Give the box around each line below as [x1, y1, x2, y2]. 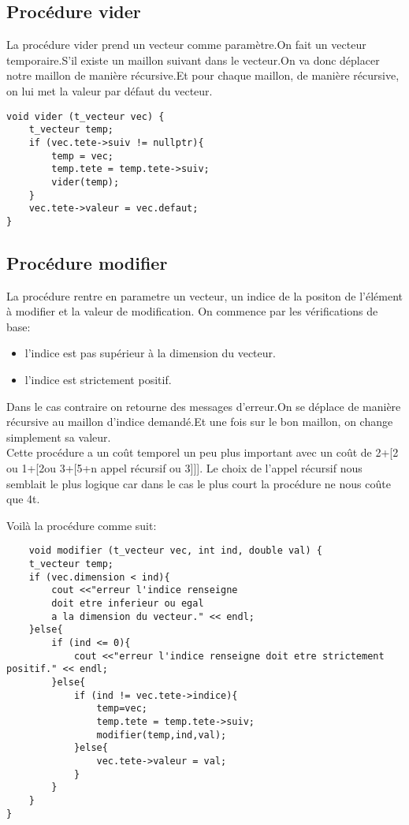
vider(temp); [51, 176, 120, 188]
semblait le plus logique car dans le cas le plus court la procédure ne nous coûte [6, 475, 391, 491]
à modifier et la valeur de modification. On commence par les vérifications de [6, 303, 378, 319]
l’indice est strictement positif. [24, 371, 172, 388]
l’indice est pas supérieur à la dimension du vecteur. [24, 345, 276, 361]
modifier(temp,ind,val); [96, 729, 227, 741]
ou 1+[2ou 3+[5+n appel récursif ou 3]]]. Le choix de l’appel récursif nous [6, 460, 363, 476]
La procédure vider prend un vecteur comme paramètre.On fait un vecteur [6, 36, 366, 53]
